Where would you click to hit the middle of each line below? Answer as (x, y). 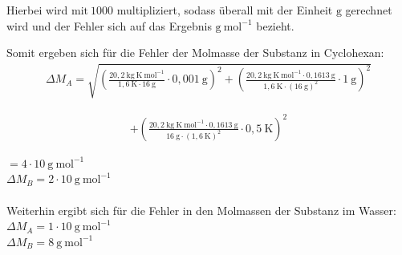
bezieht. (275, 25)
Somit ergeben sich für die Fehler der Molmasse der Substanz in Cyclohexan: (195, 53)
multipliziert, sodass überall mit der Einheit (225, 10)
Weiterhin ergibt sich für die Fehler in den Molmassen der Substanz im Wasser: (201, 210)
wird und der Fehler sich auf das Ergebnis (109, 25)
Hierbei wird (37, 10)
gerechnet (369, 10)
